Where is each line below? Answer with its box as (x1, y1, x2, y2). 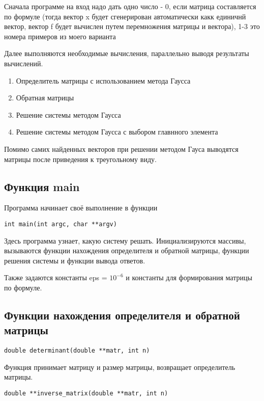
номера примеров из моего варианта (4, 31, 116, 41)
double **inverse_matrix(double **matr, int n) (4, 389, 168, 397)
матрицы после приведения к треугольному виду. (4, 153, 157, 164)
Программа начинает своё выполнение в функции (4, 202, 158, 213)
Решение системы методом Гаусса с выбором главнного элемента (16, 126, 218, 137)
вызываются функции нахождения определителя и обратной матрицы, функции (4, 245, 249, 256)
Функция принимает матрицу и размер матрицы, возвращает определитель (4, 361, 236, 372)
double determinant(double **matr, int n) (4, 347, 150, 355)
